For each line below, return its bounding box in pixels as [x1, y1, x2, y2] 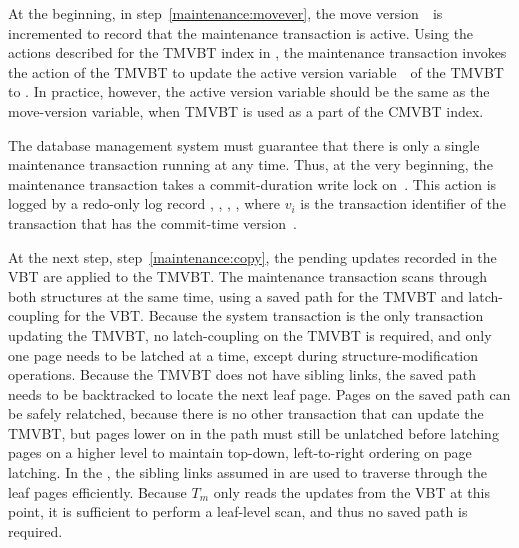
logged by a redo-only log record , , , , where [8, 193, 280, 214]
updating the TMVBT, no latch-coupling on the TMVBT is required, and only [8, 324, 492, 345]
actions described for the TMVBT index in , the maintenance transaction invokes [8, 42, 507, 63]
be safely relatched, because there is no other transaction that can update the [8, 403, 484, 424]
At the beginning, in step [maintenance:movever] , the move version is [8, 3, 443, 23]
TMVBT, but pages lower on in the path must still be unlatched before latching [8, 422, 499, 443]
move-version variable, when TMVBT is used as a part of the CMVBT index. [8, 100, 484, 121]
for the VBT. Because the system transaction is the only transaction [64, 305, 484, 326]
